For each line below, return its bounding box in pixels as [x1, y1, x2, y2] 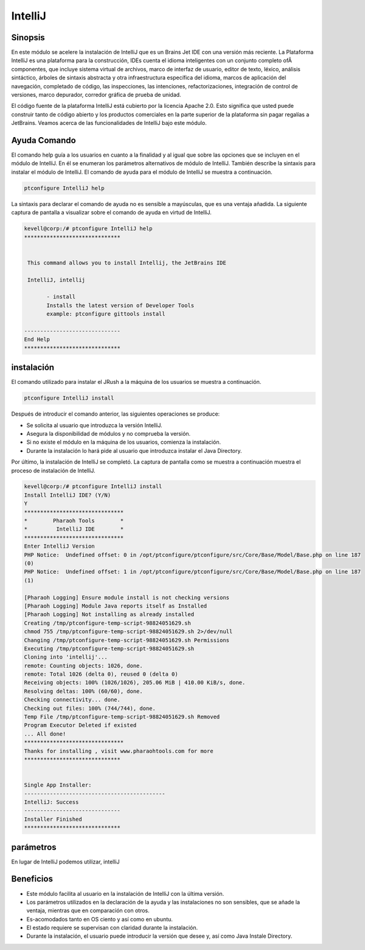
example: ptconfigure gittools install [46, 311, 165, 317]
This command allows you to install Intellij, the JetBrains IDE [27, 259, 226, 266]
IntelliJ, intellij [27, 276, 85, 283]
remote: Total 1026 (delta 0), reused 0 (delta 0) [24, 671, 179, 678]
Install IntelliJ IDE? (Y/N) [24, 491, 111, 498]
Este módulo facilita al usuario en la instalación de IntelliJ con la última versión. [26, 890, 224, 897]
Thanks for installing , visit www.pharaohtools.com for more [24, 747, 214, 754]
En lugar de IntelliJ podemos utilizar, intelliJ [11, 858, 120, 865]
